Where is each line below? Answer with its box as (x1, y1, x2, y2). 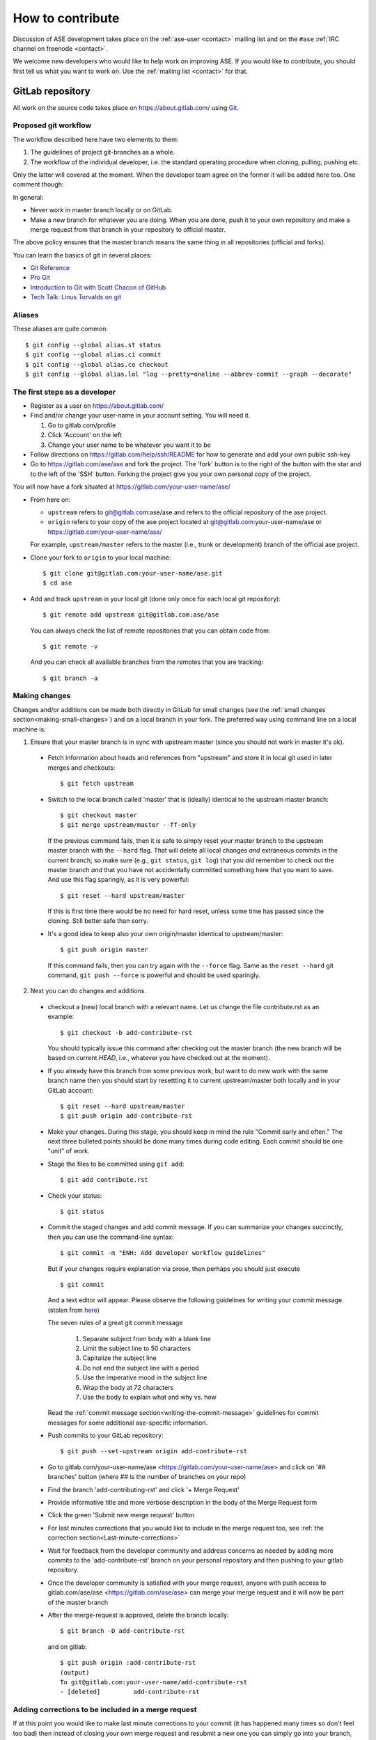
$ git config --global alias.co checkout (25, 361, 169, 368)
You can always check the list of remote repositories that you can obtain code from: (30, 626, 271, 635)
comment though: (13, 180, 64, 189)
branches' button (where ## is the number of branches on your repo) (47, 1473, 246, 1481)
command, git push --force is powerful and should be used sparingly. (47, 971, 260, 979)
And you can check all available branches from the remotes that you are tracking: (30, 658, 264, 666)
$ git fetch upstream (60, 780, 134, 788)
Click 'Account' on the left (47, 431, 122, 439)
